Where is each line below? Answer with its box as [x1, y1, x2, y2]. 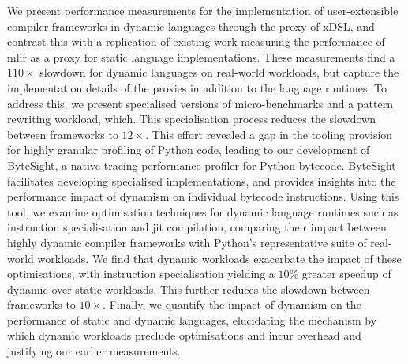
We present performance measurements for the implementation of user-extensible [7, 2, 399, 18]
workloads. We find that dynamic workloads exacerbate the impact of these [37, 250, 402, 266]
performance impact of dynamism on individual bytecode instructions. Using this [7, 188, 399, 205]
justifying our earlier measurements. [7, 343, 181, 359]
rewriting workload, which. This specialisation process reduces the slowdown [7, 111, 376, 127]
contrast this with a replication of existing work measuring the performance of [7, 33, 385, 50]
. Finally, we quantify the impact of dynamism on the [103, 296, 361, 313]
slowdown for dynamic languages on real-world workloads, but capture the [39, 64, 399, 81]
